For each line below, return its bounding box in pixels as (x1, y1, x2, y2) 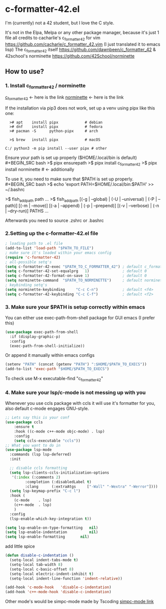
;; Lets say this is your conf (5, 415, 70, 420)
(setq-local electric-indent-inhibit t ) (9, 571, 94, 576)
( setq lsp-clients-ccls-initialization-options (9, 470, 110, 475)
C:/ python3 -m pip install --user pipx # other (5, 146, 107, 151)
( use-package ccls (5, 420, 43, 425)
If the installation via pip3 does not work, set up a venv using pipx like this (5, 105, 156, 111)
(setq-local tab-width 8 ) (9, 562, 63, 567)
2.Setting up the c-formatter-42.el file (5, 229, 98, 236)
